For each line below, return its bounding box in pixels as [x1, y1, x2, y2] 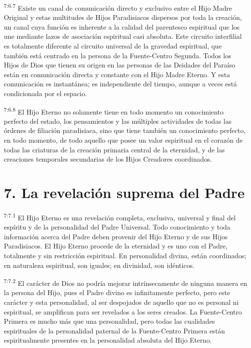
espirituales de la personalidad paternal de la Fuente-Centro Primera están [4, 325, 225, 335]
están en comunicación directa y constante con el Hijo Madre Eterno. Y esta [4, 69, 230, 79]
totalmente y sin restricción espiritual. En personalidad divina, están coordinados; [4, 250, 247, 260]
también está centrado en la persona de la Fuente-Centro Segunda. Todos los [4, 50, 231, 60]
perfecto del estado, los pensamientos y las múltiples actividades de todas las [4, 116, 232, 126]
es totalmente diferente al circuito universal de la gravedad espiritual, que [4, 41, 222, 51]
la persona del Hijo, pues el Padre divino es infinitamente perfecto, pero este [4, 287, 230, 298]
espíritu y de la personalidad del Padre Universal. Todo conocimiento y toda [4, 222, 231, 232]
